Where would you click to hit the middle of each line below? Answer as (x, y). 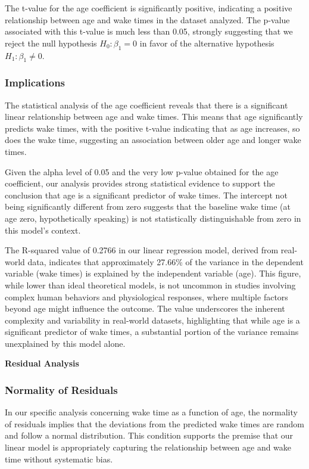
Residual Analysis (42, 363)
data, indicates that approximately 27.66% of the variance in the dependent (166, 261)
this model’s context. (43, 230)
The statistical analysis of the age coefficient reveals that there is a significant (146, 105)
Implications (35, 83)
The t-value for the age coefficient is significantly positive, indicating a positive (149, 8)
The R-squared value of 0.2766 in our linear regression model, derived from (142, 250)
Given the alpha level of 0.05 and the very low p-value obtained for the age (142, 171)
